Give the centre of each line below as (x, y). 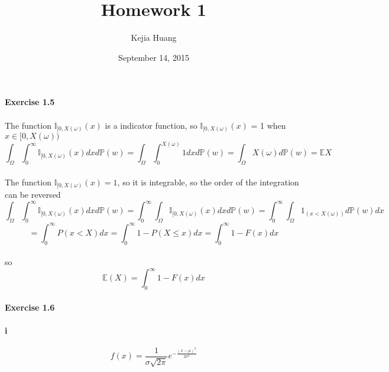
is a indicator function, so (151, 125)
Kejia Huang (154, 37)
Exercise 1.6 (30, 307)
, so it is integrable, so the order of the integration (208, 182)
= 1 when (268, 125)
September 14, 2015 (154, 57)
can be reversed (33, 195)
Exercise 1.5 (30, 102)
